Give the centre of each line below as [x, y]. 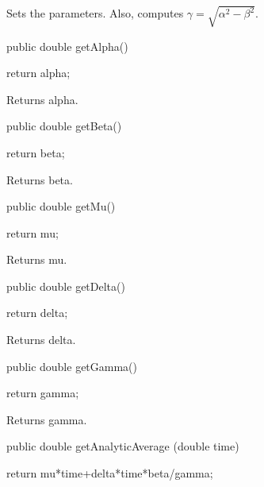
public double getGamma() [72, 366]
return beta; [36, 152]
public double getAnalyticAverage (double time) [123, 446]
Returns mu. [37, 259]
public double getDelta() [66, 286]
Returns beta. [40, 179]
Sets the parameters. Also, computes [95, 13]
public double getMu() [61, 206]
